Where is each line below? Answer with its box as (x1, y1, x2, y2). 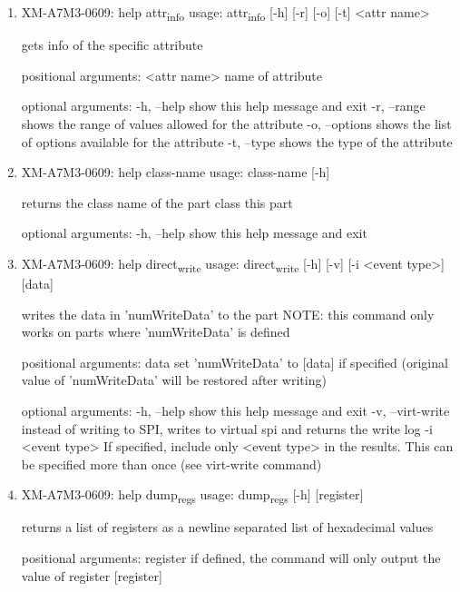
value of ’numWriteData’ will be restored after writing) (21, 370, 327, 390)
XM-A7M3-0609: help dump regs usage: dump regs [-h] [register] (21, 485, 364, 507)
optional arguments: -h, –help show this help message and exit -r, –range (21, 96, 426, 115)
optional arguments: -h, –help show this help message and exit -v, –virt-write (21, 400, 450, 419)
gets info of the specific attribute (21, 35, 203, 54)
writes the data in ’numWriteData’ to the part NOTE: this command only (21, 304, 435, 323)
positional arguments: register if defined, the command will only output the (21, 548, 441, 567)
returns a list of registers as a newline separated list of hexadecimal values (21, 518, 434, 537)
